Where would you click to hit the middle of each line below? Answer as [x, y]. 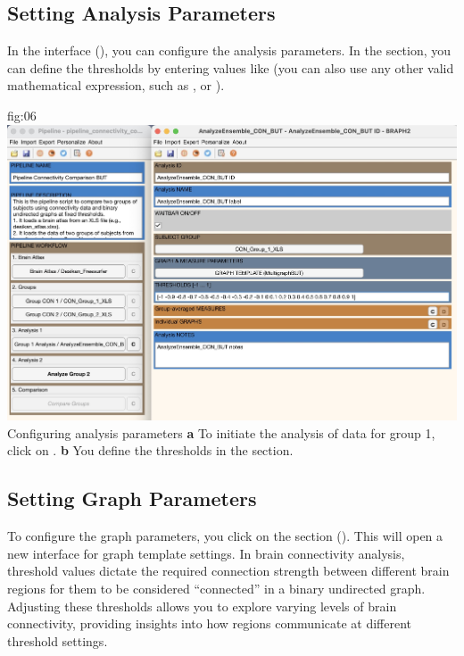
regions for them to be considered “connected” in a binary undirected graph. [216, 588]
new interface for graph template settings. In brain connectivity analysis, [206, 553]
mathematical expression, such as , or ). [116, 85]
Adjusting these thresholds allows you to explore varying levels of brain [202, 606]
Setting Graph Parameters [132, 498]
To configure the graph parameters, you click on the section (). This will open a [225, 536]
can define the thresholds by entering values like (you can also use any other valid [231, 67]
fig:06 [22, 115]
